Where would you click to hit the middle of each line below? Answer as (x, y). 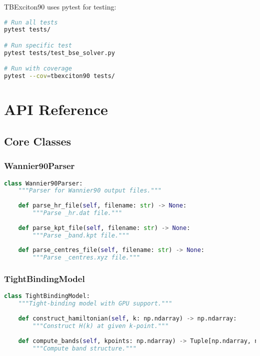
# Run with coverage (38, 69)
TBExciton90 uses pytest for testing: (60, 6)
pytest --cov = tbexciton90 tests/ (59, 76)
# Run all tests (31, 22)
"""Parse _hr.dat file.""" (77, 213)
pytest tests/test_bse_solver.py (59, 53)
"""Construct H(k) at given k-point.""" (101, 326)
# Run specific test (38, 45)
